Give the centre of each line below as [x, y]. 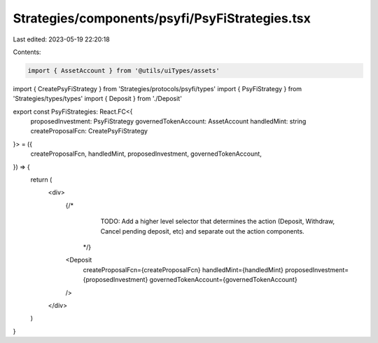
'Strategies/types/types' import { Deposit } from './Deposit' [97, 99]
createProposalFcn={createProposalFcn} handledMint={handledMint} [183, 269]
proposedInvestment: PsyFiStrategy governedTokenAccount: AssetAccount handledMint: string [168, 121]
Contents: [27, 52]
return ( [41, 180]
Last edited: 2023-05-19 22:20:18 [61, 39]
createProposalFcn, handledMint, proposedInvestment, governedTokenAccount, [146, 154]
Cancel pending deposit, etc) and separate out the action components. [202, 231]
